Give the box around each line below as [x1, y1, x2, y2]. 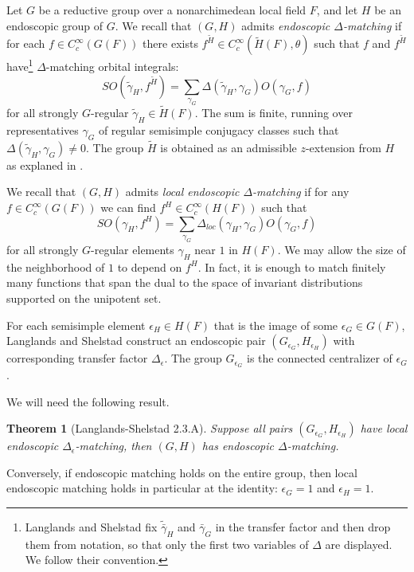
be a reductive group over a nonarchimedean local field [38, 2, 307, 18]
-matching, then [75, 437, 152, 454]
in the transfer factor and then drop [215, 519, 391, 535]
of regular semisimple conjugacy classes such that [98, 121, 339, 138]
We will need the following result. [6, 393, 170, 409]
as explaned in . [6, 156, 84, 173]
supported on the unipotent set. [6, 289, 162, 306]
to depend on [117, 258, 182, 275]
